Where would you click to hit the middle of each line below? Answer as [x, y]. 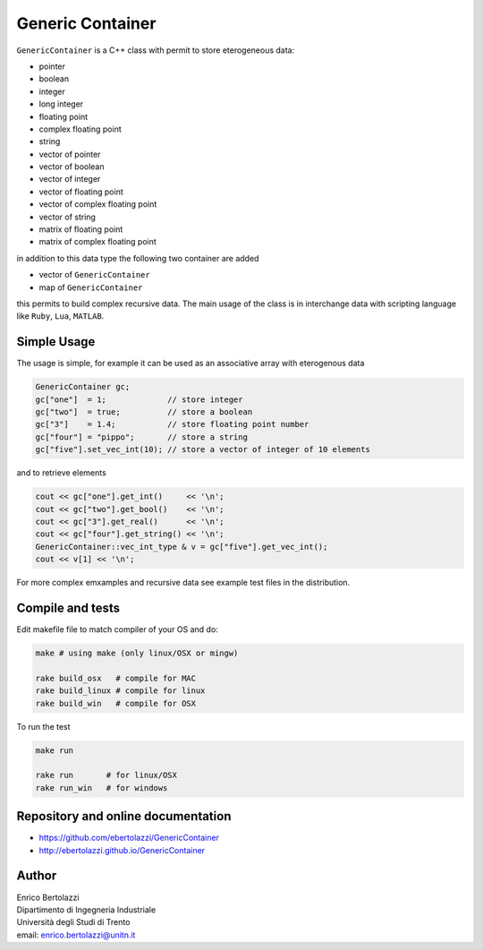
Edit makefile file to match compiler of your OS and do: [117, 629]
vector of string [67, 217]
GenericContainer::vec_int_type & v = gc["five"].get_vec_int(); [182, 547]
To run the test [43, 726]
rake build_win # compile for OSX [116, 703]
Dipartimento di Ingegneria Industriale [86, 910]
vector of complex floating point [98, 204]
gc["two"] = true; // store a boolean [144, 412]
